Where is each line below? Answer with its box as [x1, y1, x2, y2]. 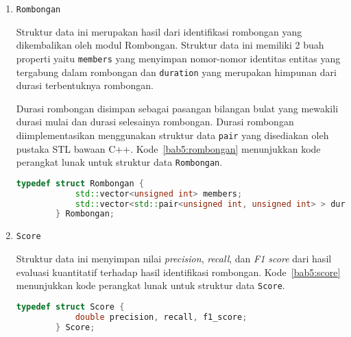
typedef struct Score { [16, 301, 125, 312]
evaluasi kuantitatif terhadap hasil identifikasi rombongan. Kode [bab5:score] [16, 264, 341, 279]
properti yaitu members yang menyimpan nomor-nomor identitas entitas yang [16, 51, 341, 65]
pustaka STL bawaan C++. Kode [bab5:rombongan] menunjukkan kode [16, 141, 321, 155]
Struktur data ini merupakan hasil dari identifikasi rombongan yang [16, 24, 302, 38]
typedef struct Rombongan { [16, 178, 144, 188]
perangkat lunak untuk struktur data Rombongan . [16, 155, 223, 169]
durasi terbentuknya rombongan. [16, 78, 154, 92]
